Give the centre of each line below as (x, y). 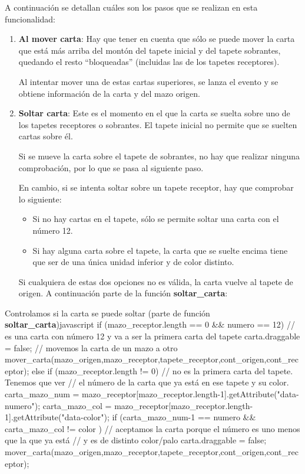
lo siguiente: (40, 199)
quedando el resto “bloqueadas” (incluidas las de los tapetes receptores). (149, 62)
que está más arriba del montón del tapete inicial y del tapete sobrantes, (150, 50)
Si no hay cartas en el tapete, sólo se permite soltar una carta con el (156, 219)
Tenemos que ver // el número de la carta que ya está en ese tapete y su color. (147, 382)
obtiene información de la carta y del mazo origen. (109, 93)
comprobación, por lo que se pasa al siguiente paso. (111, 167)
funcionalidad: (30, 19)
